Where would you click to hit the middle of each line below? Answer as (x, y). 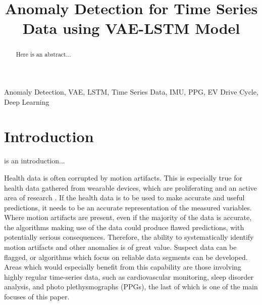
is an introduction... (35, 161)
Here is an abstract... (43, 54)
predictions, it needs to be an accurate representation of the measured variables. (128, 207)
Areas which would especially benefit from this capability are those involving (123, 267)
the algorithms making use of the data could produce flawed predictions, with (124, 227)
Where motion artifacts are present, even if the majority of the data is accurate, (128, 217)
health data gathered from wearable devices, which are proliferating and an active (130, 187)
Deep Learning (27, 101)
